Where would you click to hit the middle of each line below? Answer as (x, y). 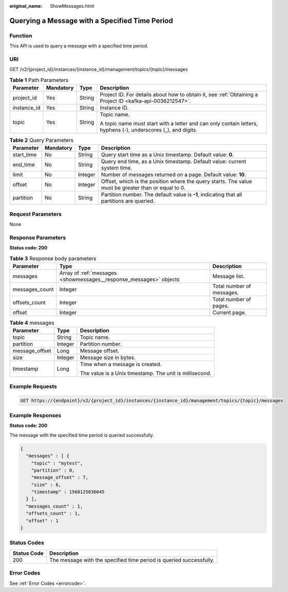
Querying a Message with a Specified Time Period (91, 21)
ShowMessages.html (72, 6)
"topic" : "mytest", (57, 463)
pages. (221, 306)
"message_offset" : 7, (60, 478)
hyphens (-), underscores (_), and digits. (148, 130)
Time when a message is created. (121, 364)
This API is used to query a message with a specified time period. (79, 46)
